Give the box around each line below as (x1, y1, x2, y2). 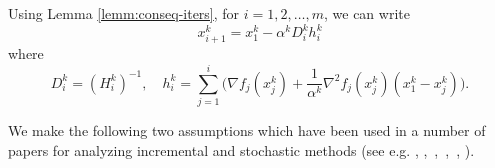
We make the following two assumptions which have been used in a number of (8, 119, 486, 140)
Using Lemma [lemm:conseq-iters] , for (8, 3, 240, 23)
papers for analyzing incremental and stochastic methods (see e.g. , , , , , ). (8, 139, 475, 160)
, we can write (323, 3, 410, 23)
